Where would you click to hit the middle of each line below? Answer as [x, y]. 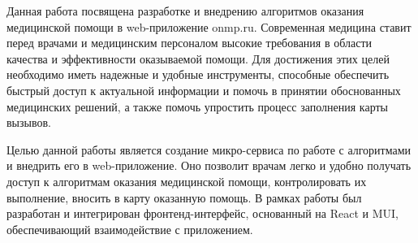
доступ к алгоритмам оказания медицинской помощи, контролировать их [187, 181]
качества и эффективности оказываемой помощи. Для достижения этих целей [198, 58]
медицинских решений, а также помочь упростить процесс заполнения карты [197, 106]
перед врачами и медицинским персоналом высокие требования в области [190, 43]
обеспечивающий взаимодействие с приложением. [130, 229]
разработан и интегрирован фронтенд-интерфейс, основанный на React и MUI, [203, 213]
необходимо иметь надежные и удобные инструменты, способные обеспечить [198, 74]
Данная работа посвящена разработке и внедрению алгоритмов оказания [185, 11]
